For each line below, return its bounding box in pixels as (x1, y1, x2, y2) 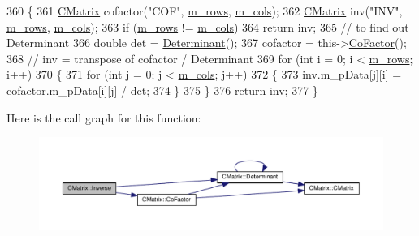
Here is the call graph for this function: (6, 109, 201, 126)
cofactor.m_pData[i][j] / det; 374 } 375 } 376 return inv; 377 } (6, 81, 318, 98)
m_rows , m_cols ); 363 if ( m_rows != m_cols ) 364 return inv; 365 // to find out (6, 18, 409, 35)
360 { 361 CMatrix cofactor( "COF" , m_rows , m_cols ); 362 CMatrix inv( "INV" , (6, 2, 403, 19)
